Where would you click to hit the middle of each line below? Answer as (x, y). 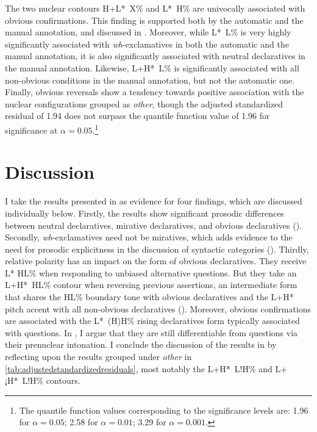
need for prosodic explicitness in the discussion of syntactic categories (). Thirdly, (157, 249)
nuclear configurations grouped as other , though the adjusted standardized (144, 103)
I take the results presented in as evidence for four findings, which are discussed (154, 201)
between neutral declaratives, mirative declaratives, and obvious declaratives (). (153, 225)
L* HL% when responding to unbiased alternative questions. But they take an (151, 272)
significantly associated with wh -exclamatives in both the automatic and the (147, 44)
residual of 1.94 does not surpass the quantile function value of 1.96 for (137, 116)
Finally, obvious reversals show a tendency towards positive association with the (155, 92)
